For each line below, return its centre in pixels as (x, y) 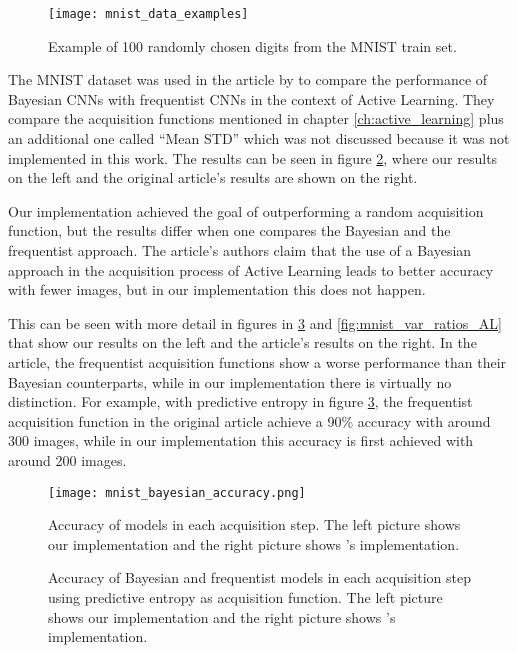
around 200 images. (67, 459)
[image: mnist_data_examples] (148, 14)
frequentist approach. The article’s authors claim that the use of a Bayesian (240, 250)
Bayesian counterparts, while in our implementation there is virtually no (230, 381)
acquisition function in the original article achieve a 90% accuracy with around (249, 420)
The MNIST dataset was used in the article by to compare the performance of (248, 79)
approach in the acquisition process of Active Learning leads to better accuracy (251, 269)
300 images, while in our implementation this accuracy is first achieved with (241, 440)
